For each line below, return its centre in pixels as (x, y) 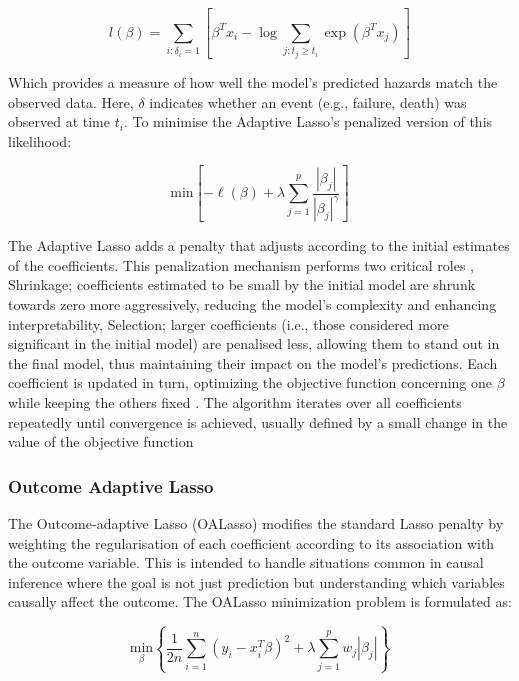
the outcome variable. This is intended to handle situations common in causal (246, 562)
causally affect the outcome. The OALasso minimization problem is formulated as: (260, 601)
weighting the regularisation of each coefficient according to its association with (251, 542)
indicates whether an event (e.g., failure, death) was (308, 101)
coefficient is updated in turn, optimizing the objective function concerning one (250, 382)
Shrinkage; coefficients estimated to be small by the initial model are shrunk (242, 284)
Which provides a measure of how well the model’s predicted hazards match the (253, 81)
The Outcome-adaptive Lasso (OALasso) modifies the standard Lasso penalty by (256, 522)
